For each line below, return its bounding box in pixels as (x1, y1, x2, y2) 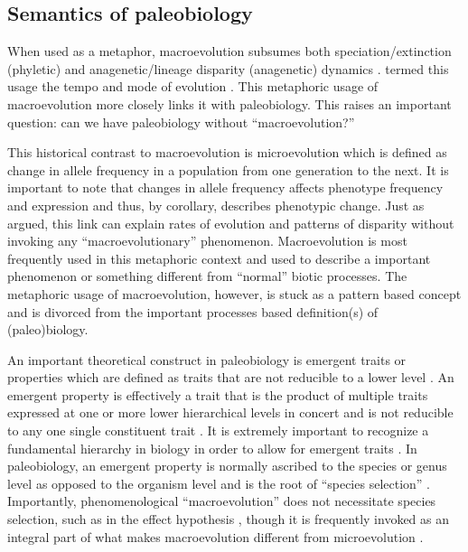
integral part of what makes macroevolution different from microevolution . (7, 527, 424, 546)
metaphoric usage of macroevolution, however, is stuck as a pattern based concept (7, 284, 462, 303)
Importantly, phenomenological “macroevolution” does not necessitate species (7, 491, 436, 510)
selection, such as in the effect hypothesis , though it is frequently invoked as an (7, 510, 449, 529)
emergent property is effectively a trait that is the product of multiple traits (7, 385, 428, 404)
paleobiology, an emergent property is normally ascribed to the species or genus (7, 456, 447, 475)
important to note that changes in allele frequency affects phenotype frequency (7, 178, 444, 197)
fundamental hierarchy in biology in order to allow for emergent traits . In (7, 438, 417, 457)
